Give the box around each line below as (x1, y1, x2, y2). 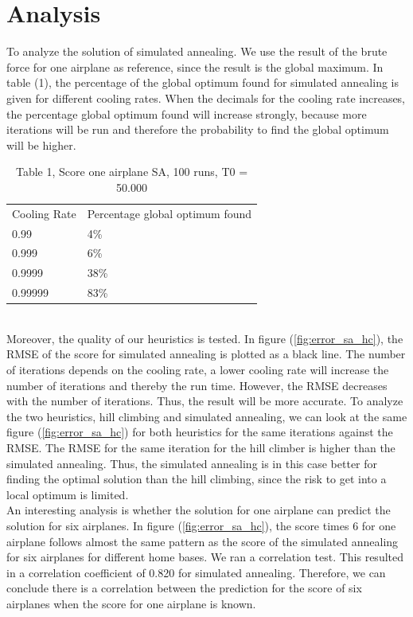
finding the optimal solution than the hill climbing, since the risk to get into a (6, 471, 387, 487)
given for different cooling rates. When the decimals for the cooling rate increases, (6, 89, 406, 106)
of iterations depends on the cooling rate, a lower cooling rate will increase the (6, 361, 389, 377)
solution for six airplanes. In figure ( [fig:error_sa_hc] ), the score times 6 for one (6, 517, 396, 533)
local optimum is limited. (6, 486, 129, 502)
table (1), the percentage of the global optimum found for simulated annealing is (6, 74, 399, 91)
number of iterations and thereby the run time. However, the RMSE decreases (6, 377, 388, 393)
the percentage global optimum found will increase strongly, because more (6, 105, 367, 122)
